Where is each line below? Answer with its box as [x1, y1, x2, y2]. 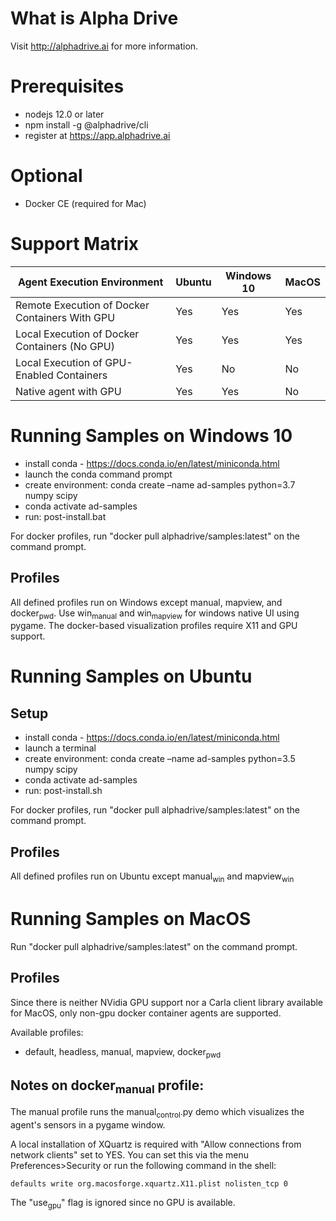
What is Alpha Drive [10, 7, 179, 30]
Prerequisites [10, 75, 125, 98]
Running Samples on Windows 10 [10, 424, 293, 447]
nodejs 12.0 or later [24, 108, 105, 120]
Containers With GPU [15, 310, 116, 324]
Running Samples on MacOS [10, 908, 252, 931]
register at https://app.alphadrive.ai [24, 129, 171, 141]
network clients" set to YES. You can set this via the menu [10, 1149, 250, 1161]
